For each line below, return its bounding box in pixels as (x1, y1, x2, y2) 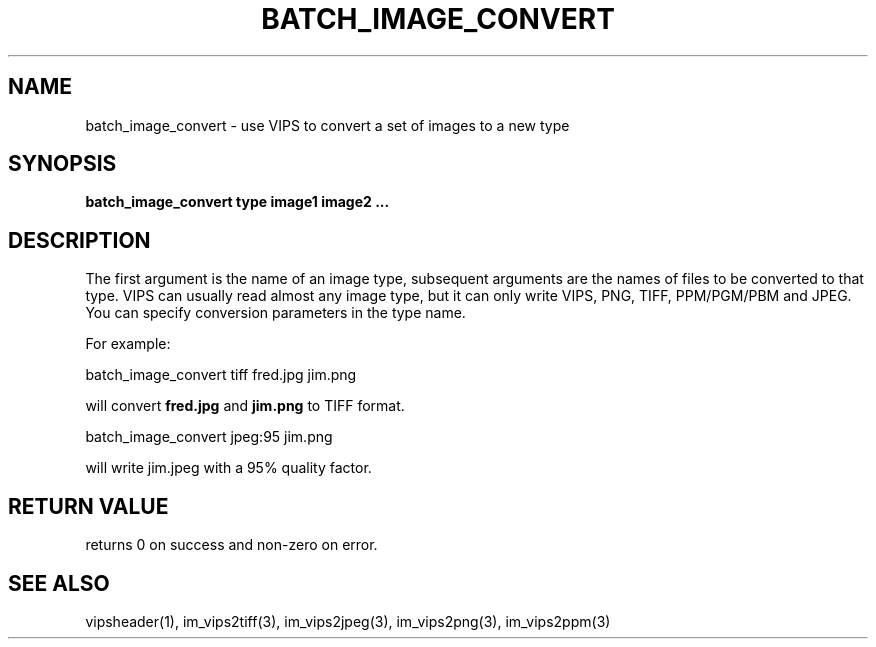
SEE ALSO (8, 570, 110, 596)
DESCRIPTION (8, 227, 151, 253)
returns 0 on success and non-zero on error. (85, 536, 378, 554)
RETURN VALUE (8, 493, 169, 519)
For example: (85, 335, 171, 353)
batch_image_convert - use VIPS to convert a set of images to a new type (85, 116, 570, 134)
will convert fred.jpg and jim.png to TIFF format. (85, 397, 405, 415)
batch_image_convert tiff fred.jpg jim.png (85, 366, 357, 384)
